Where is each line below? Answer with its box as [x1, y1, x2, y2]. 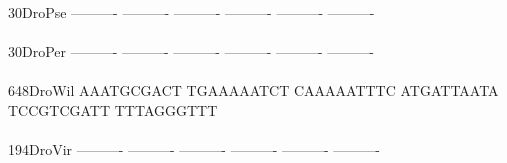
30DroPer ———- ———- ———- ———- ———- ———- [8, 41, 374, 62]
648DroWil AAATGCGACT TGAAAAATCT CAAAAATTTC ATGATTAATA [8, 80, 499, 101]
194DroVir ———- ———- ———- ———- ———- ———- [8, 139, 381, 160]
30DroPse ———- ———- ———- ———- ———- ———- [8, 2, 375, 22]
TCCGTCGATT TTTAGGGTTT [8, 99, 218, 120]
